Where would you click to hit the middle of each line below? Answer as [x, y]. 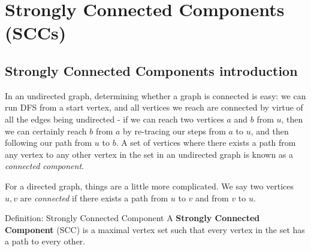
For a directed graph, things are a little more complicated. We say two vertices [150, 186]
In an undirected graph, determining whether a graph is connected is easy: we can [155, 95]
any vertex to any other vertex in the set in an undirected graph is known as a [149, 154]
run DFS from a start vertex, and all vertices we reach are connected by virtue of [154, 107]
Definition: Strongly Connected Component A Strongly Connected [132, 218]
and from [212, 198]
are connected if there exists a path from [94, 198]
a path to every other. [45, 241]
